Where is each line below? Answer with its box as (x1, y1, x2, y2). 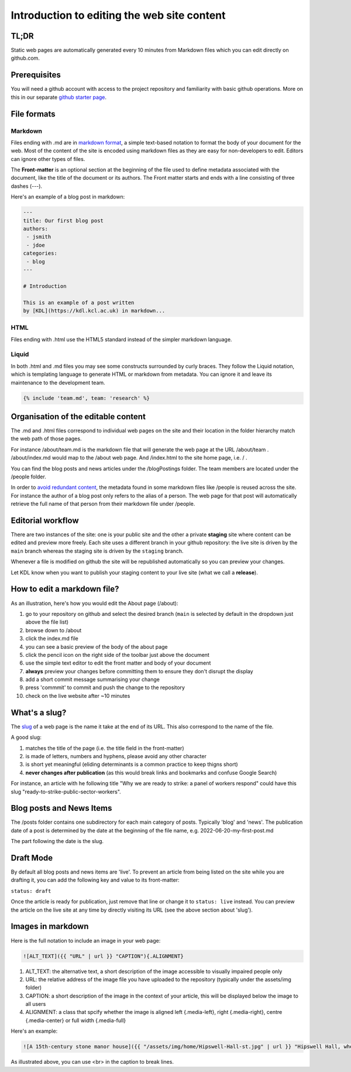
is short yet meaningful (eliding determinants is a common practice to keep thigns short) (25, 761, 238, 768)
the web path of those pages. (11, 435, 82, 442)
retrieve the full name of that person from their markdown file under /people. (11, 501, 195, 508)
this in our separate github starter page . (11, 94, 107, 101)
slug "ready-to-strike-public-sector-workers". (11, 788, 121, 795)
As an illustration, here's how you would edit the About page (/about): (11, 600, 178, 607)
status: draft (11, 888, 51, 894)
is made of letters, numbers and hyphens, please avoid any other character (25, 752, 207, 759)
